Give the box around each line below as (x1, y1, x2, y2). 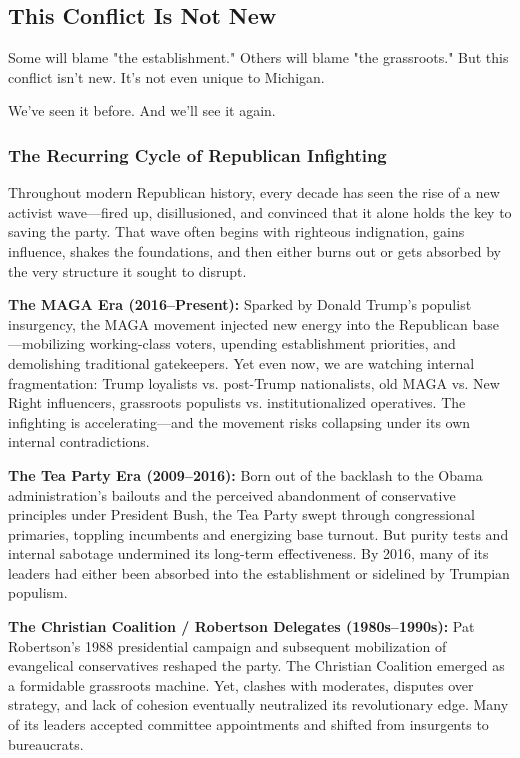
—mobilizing (8, 333, 86, 354)
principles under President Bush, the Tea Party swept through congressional (8, 504, 475, 525)
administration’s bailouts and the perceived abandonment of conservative (8, 484, 456, 505)
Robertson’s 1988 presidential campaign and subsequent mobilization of (8, 635, 447, 656)
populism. (8, 582, 68, 603)
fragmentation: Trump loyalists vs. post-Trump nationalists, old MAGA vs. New (8, 372, 500, 393)
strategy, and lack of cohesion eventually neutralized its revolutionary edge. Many (8, 694, 509, 715)
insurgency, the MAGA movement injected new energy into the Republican (8, 313, 468, 334)
